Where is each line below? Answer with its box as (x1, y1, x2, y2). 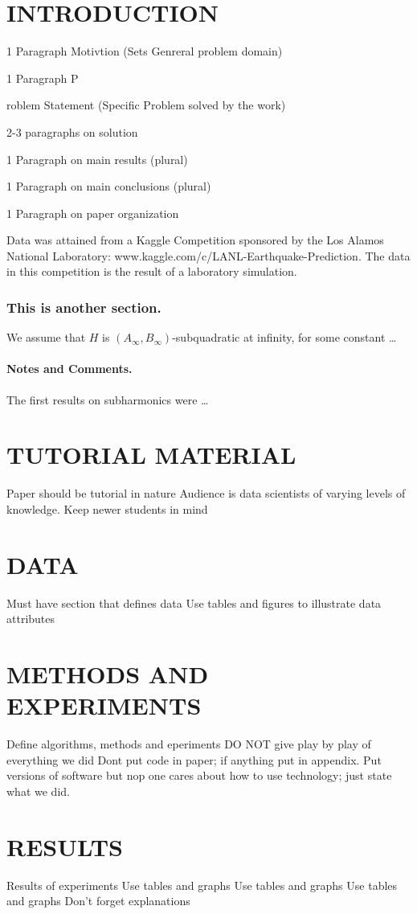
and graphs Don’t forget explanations (6, 892, 190, 909)
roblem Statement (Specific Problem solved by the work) (6, 96, 286, 113)
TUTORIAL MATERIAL (6, 438, 296, 471)
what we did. (6, 782, 70, 799)
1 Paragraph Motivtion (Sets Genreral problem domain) (6, 43, 283, 59)
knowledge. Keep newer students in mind (6, 500, 208, 517)
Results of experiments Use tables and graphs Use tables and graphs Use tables (6, 876, 398, 893)
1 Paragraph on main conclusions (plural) (6, 178, 211, 195)
